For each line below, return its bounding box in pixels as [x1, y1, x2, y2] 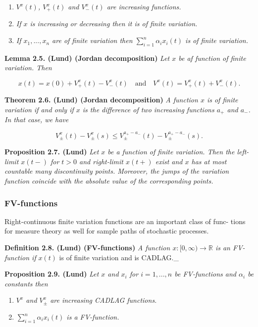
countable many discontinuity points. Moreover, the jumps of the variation [4, 166, 229, 176]
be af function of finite [178, 52, 246, 63]
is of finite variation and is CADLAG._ [59, 252, 179, 262]
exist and [155, 156, 183, 166]
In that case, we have [4, 114, 69, 125]
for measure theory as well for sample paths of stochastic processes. [4, 226, 209, 236]
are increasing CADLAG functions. [50, 295, 157, 305]
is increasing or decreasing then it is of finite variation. [30, 18, 198, 29]
